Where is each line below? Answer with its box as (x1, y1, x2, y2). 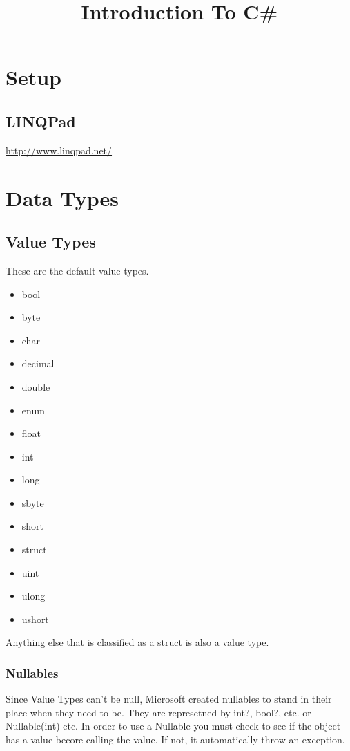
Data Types (6, 183, 119, 212)
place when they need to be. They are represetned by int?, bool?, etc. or (6, 705, 311, 719)
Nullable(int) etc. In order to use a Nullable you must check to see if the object (6, 718, 341, 733)
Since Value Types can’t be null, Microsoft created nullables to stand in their (6, 692, 332, 706)
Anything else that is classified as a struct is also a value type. (6, 635, 269, 649)
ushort (21, 611, 49, 626)
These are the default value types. (6, 263, 149, 277)
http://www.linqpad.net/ (6, 142, 113, 157)
